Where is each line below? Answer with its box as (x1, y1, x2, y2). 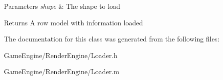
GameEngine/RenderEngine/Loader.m (4, 66, 119, 77)
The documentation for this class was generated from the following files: (4, 34, 220, 44)
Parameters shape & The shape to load (4, 1, 120, 11)
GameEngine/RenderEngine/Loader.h (4, 50, 117, 60)
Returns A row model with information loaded (4, 17, 143, 27)
